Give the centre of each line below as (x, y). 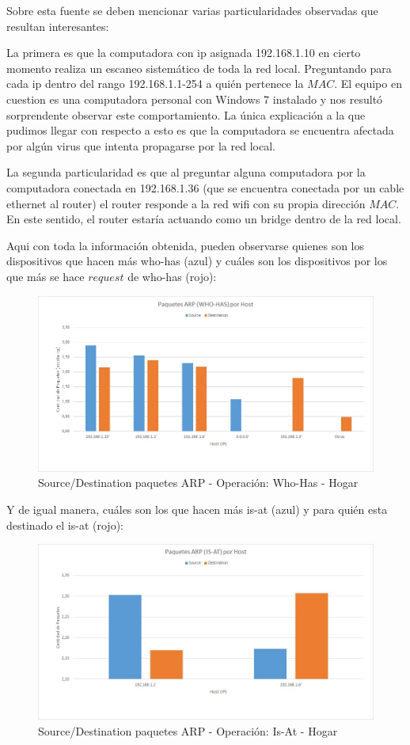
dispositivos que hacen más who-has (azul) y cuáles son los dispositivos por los (197, 261)
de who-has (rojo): (172, 276)
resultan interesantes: (58, 26)
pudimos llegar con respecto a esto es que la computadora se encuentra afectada (200, 130)
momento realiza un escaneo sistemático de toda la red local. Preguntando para (199, 68)
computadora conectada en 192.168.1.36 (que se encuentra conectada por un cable (205, 187)
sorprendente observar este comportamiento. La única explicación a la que (186, 114)
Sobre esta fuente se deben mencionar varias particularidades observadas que (192, 10)
